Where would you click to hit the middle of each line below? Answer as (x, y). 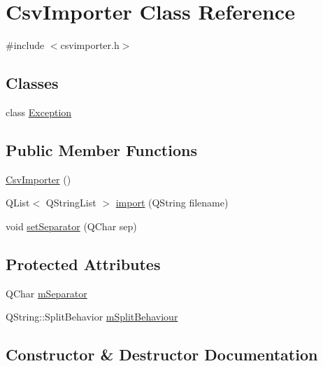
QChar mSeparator (46, 293)
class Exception (39, 112)
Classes (32, 83)
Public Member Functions (101, 149)
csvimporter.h (90, 45)
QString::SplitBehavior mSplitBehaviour (92, 317)
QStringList (71, 203)
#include (25, 45)
